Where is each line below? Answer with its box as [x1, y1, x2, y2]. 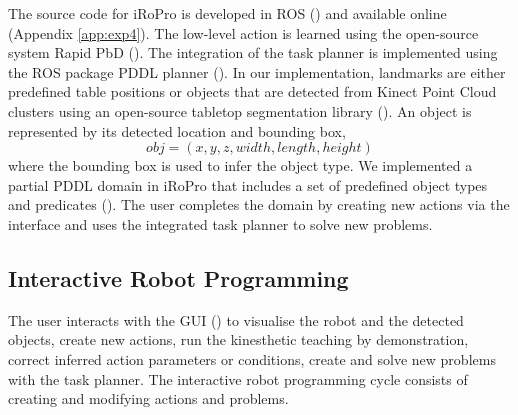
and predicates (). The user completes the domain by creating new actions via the [8, 194, 510, 215]
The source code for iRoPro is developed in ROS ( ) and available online [8, 3, 447, 23]
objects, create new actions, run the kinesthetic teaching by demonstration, [8, 329, 469, 350]
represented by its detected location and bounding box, [8, 120, 346, 141]
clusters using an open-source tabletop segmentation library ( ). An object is [8, 100, 472, 121]
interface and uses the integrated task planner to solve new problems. [8, 213, 433, 234]
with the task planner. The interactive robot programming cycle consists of [8, 368, 468, 389]
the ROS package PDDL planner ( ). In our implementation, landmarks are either [8, 61, 506, 82]
